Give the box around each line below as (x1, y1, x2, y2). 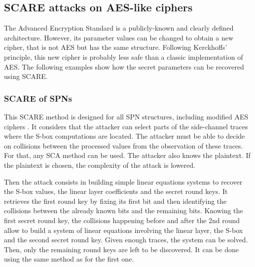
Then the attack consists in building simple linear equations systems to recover (4, 176, 243, 187)
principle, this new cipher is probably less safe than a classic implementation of (4, 51, 243, 62)
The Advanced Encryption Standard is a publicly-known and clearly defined (4, 23, 234, 33)
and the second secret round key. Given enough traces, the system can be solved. (4, 234, 248, 245)
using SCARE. (4, 71, 48, 81)
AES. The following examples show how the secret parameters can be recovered (4, 61, 244, 72)
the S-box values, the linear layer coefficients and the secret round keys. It (4, 186, 228, 196)
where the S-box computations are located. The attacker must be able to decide (4, 131, 245, 141)
